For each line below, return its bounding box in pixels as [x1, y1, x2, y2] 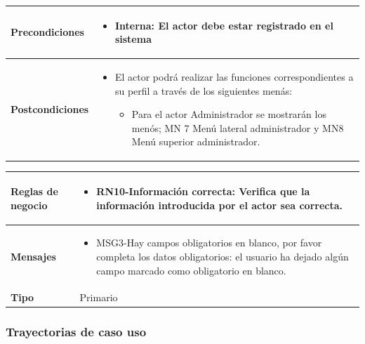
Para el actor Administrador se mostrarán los [131, 107, 326, 121]
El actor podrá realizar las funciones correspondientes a [114, 69, 354, 84]
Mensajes [11, 249, 56, 263]
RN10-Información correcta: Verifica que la [96, 183, 310, 198]
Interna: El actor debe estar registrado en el [114, 18, 333, 32]
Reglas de [11, 183, 58, 198]
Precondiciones [11, 25, 84, 39]
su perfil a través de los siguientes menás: [114, 83, 293, 98]
